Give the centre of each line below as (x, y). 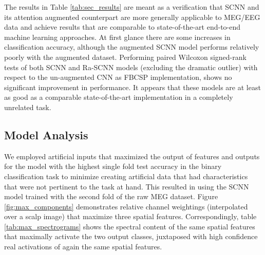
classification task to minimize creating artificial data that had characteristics (126, 176)
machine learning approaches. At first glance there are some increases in (117, 37)
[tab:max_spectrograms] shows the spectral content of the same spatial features (130, 226)
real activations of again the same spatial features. (83, 247)
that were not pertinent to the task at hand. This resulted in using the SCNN (127, 186)
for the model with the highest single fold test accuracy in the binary (113, 166)
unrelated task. (28, 107)
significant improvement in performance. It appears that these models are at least (132, 87)
